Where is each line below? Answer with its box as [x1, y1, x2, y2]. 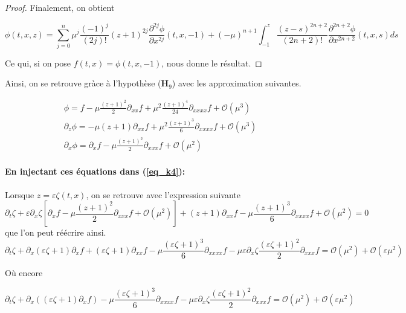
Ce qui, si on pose [5, 56, 71, 69]
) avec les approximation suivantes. [172, 77, 301, 89]
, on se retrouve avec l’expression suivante [86, 188, 240, 201]
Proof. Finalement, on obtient [5, 1, 115, 13]
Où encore [5, 266, 43, 279]
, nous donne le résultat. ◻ [161, 56, 262, 69]
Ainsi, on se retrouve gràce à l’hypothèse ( [5, 77, 161, 89]
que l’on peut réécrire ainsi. [5, 226, 106, 239]
